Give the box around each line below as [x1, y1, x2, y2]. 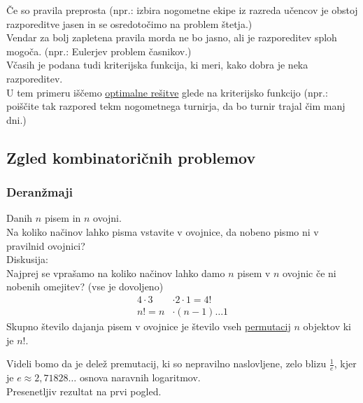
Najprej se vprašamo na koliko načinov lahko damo [6, 265, 225, 280]
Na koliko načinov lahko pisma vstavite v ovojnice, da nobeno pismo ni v [6, 224, 319, 239]
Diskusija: [6, 252, 48, 267]
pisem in [44, 211, 81, 225]
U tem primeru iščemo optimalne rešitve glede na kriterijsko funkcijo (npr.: [6, 85, 328, 99]
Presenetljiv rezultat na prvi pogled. [6, 383, 162, 398]
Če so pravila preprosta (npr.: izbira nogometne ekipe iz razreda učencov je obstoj [6, 3, 358, 17]
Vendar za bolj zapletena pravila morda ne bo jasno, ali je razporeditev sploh [6, 30, 337, 45]
